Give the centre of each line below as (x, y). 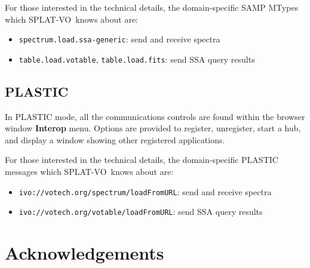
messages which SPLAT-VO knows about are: (89, 172)
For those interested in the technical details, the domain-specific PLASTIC (142, 160)
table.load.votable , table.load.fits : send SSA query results (137, 59)
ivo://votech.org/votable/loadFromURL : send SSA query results (141, 212)
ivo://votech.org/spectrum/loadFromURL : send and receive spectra (145, 191)
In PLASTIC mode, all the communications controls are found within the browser (155, 116)
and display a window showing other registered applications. (115, 139)
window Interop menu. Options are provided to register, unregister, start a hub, (153, 128)
